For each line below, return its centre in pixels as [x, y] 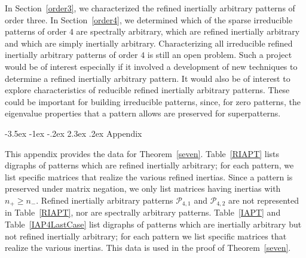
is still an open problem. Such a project [220, 55]
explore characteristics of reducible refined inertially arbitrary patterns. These [147, 90]
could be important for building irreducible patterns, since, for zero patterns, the [153, 101]
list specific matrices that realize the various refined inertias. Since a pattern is [149, 176]
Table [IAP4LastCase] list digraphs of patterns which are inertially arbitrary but [153, 224]
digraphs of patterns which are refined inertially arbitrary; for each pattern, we [149, 165]
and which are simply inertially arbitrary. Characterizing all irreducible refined [149, 43]
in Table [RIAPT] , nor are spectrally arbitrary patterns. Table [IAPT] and [143, 212]
